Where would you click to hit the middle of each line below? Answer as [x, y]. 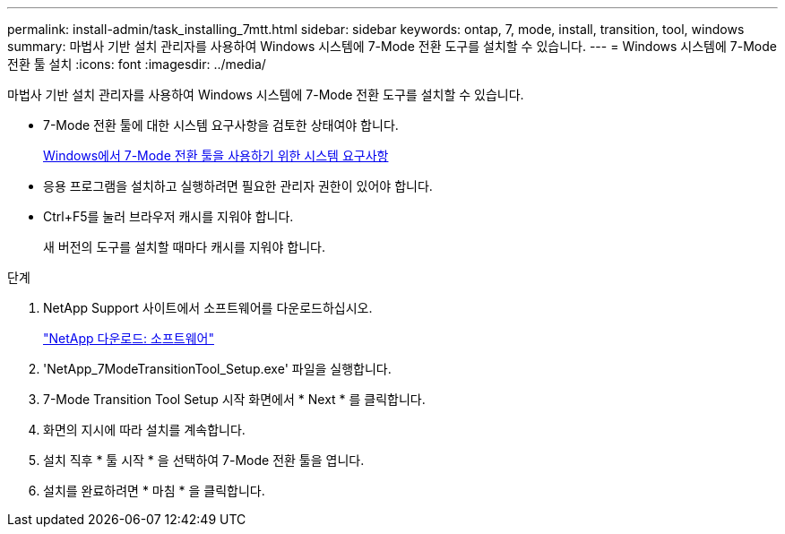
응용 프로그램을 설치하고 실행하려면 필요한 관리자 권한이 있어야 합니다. [238, 186]
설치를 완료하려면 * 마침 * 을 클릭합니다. [154, 491]
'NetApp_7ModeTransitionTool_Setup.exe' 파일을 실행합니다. [217, 369]
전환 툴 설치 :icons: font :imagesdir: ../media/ [137, 64]
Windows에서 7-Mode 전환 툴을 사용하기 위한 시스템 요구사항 [216, 155]
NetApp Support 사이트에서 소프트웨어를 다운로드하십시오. [208, 308]
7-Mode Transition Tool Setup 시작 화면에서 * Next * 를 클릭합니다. [234, 399]
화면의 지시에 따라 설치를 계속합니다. [144, 430]
